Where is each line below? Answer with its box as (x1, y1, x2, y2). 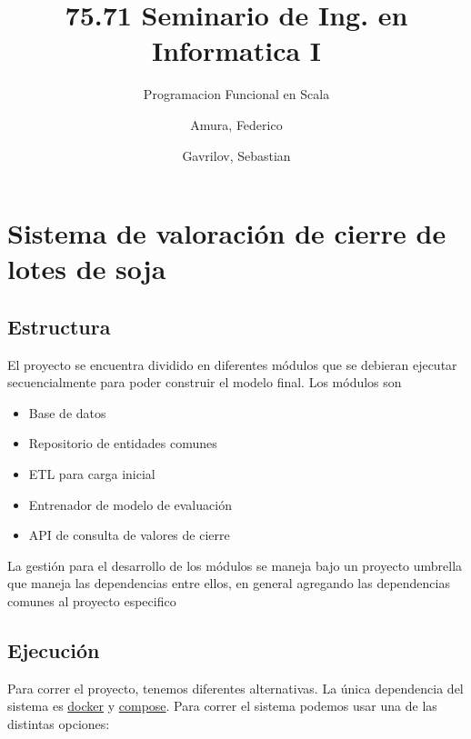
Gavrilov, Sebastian (182, 145, 291, 165)
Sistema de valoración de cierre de (7, 215, 446, 252)
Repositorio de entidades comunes (28, 434, 217, 453)
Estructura (7, 312, 111, 340)
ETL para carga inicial (28, 464, 155, 484)
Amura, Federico (190, 115, 283, 134)
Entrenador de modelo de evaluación (28, 494, 232, 514)
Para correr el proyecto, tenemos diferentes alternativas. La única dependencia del (7, 678, 464, 697)
